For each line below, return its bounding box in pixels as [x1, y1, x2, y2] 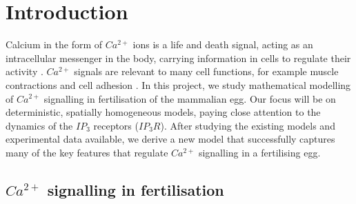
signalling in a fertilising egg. [198, 145, 321, 159]
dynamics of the [6, 118, 73, 132]
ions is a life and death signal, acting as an [132, 37, 313, 52]
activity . [6, 64, 43, 79]
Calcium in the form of [6, 37, 103, 52]
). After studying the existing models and [160, 118, 335, 132]
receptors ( [93, 118, 139, 132]
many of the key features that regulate [6, 145, 168, 159]
